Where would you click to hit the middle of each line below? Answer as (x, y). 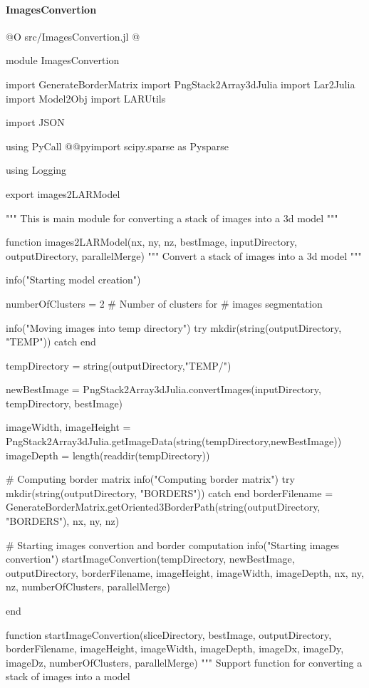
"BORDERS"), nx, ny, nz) (63, 521)
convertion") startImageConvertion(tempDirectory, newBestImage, (150, 559)
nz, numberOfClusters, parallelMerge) (88, 587)
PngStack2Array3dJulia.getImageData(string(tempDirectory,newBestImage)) (174, 441)
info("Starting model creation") (73, 280)
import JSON (35, 122)
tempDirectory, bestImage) (64, 403)
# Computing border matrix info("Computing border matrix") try (150, 479)
